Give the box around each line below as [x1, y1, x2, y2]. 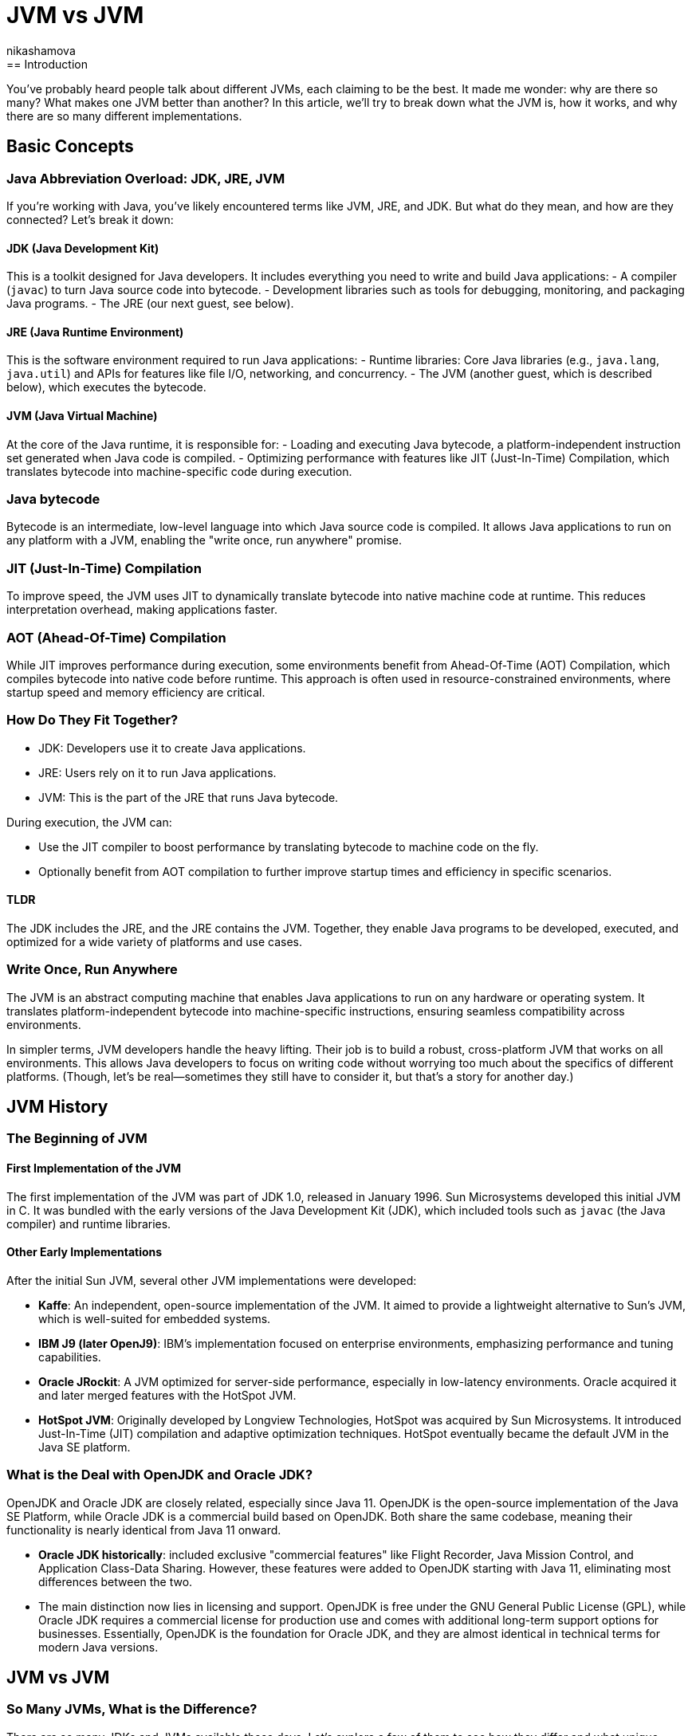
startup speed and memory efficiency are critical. [6, 685, 265, 699]
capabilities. [38, 1349, 101, 1364]
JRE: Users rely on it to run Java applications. [38, 765, 277, 780]
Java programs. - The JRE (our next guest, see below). [6, 297, 294, 311]
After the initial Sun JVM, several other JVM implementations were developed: [6, 1273, 417, 1287]
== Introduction [6, 57, 88, 71]
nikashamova [6, 43, 76, 57]
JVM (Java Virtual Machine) [6, 409, 158, 423]
